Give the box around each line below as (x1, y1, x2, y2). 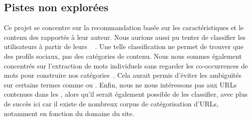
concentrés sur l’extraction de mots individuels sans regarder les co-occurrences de (4, 60, 248, 70)
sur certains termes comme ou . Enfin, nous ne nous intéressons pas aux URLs (4, 79, 237, 89)
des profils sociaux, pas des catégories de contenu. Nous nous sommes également (4, 51, 242, 61)
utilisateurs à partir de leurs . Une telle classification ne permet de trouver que (4, 41, 244, 51)
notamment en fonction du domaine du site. (4, 108, 134, 118)
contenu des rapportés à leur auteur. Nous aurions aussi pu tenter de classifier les (4, 32, 246, 42)
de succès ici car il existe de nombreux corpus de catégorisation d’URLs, (4, 98, 218, 108)
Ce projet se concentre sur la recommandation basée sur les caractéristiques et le (4, 22, 244, 33)
